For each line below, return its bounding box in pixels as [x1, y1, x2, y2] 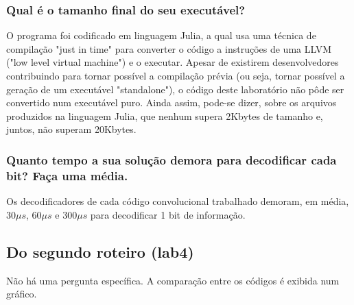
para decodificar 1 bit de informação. [90, 207, 246, 221]
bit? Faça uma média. [6, 167, 128, 184]
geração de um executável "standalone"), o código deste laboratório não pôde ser [6, 82, 344, 96]
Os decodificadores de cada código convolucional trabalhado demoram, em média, [6, 194, 349, 208]
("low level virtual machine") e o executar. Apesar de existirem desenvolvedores [6, 55, 339, 69]
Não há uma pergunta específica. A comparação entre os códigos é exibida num [6, 273, 340, 287]
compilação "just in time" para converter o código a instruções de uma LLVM [6, 41, 331, 56]
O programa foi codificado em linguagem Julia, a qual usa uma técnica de [6, 28, 316, 42]
